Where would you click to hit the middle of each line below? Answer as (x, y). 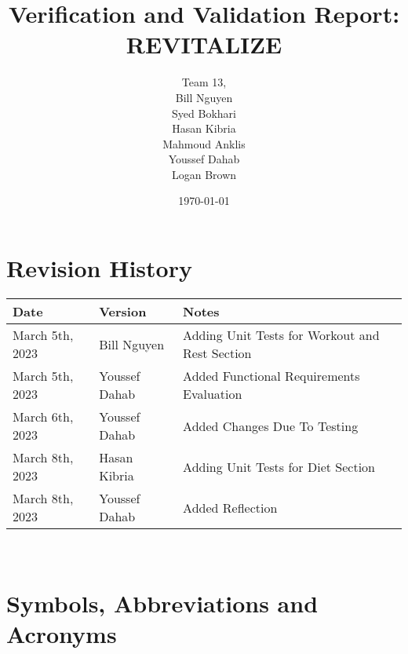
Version (123, 311)
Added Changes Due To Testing (271, 426)
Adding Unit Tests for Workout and (281, 335)
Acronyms (62, 633)
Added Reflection (230, 507)
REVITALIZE (204, 44)
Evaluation (213, 394)
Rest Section (217, 353)
